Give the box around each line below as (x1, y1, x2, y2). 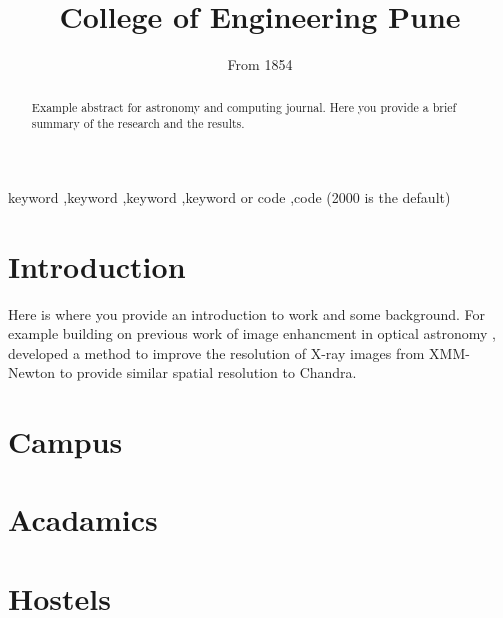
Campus (8, 421, 123, 462)
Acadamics (8, 499, 158, 540)
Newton (8, 362, 56, 383)
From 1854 (227, 54, 293, 75)
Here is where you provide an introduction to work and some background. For (8, 303, 486, 324)
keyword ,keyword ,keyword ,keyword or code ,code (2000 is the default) (8, 186, 451, 207)
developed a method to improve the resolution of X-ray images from (8, 342, 425, 363)
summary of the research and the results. (31, 115, 245, 132)
